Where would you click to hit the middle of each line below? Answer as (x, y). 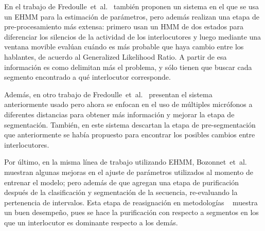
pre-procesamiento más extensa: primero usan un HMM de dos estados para (124, 26)
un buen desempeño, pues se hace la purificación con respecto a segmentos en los (131, 212)
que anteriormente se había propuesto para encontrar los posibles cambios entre (130, 135)
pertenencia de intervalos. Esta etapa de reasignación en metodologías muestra (131, 202)
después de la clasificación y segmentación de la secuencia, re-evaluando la (121, 192)
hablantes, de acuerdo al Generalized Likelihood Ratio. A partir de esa (116, 56)
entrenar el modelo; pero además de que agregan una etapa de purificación (122, 182)
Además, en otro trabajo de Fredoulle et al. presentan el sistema (108, 94)
